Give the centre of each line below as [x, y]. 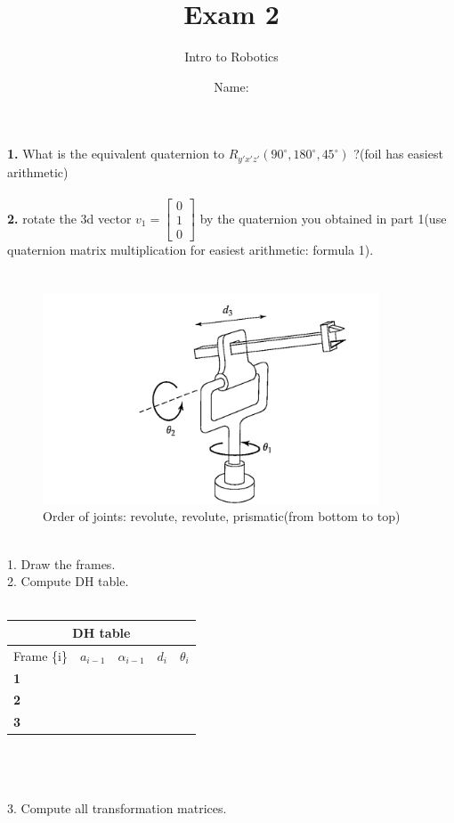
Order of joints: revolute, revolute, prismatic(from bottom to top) [222, 516]
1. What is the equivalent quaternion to [116, 154]
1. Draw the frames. [61, 563]
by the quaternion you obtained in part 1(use [323, 218]
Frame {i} [41, 655]
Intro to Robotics [231, 57]
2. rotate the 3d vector [69, 218]
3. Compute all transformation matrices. [117, 808]
